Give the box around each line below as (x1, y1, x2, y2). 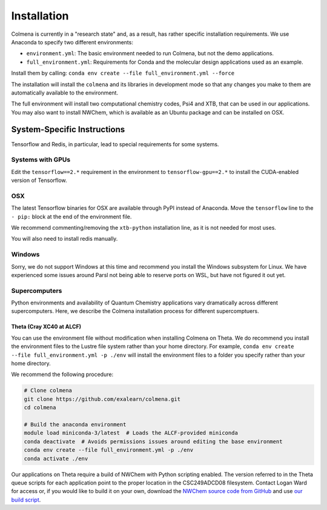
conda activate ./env (24, 455, 88, 462)
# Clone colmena (24, 387, 73, 394)
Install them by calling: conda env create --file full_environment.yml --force (11, 70, 235, 77)
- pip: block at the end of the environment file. (11, 213, 132, 220)
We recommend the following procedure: (11, 371, 114, 378)
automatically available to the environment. (11, 89, 118, 96)
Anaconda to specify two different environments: (11, 38, 133, 45)
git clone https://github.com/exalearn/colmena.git (24, 395, 181, 403)
